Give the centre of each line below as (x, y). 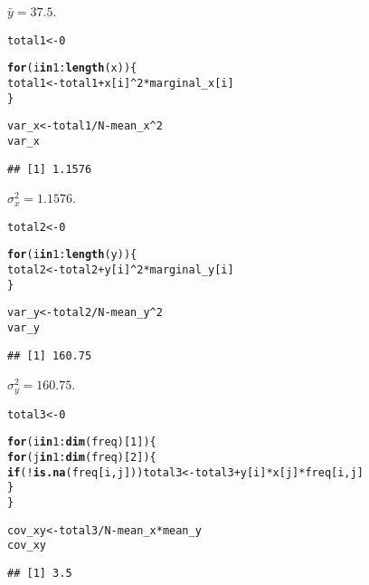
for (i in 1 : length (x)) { (72, 68)
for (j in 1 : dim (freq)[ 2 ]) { (82, 458)
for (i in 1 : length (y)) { (72, 255)
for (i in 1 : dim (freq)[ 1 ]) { (82, 442)
